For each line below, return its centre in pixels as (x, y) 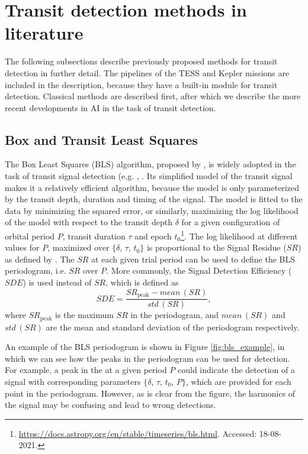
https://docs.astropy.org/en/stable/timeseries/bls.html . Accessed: (138, 433)
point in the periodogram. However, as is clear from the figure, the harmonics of (150, 393)
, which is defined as (142, 282)
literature (44, 33)
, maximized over (78, 247)
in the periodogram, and (175, 315)
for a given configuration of (231, 222)
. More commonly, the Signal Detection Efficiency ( (199, 270)
